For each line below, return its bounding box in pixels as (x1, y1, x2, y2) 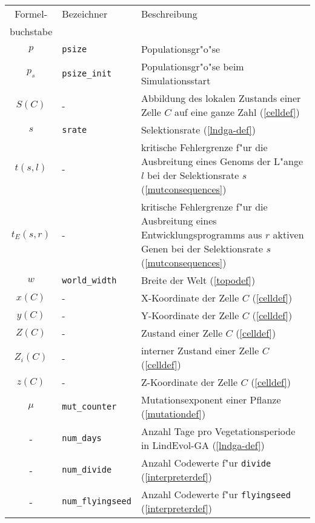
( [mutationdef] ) (141, 407, 206, 420)
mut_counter (62, 402, 117, 411)
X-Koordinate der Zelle (141, 291, 239, 305)
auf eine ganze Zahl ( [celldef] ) (174, 105, 300, 119)
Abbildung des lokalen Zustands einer (141, 91, 301, 105)
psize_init (62, 69, 112, 78)
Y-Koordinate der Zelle (141, 308, 239, 322)
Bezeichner (62, 7, 108, 21)
